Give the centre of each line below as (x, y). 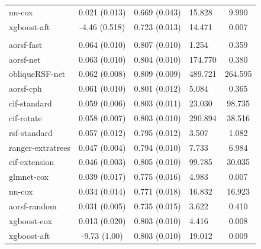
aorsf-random (33, 206)
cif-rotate (25, 117)
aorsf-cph (25, 88)
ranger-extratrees (40, 147)
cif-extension (32, 162)
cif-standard (30, 103)
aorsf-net (25, 59)
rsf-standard (31, 132)
